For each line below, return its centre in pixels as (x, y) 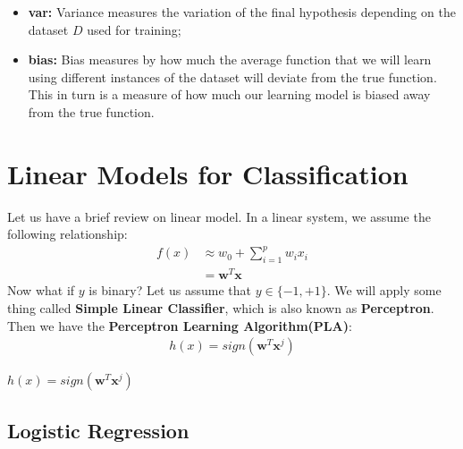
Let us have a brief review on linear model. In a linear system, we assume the (219, 216)
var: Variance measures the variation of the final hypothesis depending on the (242, 12)
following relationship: (67, 234)
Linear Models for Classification (208, 173)
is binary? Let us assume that (170, 290)
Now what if (41, 290)
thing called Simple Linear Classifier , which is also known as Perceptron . (221, 307)
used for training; (134, 29)
